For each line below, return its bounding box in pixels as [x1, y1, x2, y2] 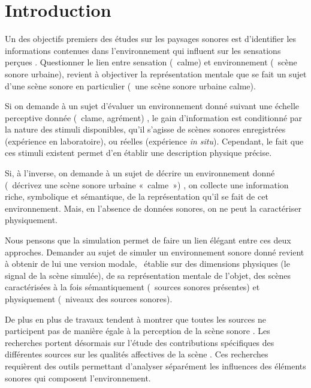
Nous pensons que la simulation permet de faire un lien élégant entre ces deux [5, 234, 291, 246]
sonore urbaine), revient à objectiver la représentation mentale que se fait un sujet [5, 67, 307, 80]
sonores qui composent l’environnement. [5, 371, 151, 384]
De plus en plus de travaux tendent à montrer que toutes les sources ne [5, 312, 266, 325]
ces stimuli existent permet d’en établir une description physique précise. [5, 146, 272, 159]
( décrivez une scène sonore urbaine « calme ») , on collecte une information [5, 178, 289, 191]
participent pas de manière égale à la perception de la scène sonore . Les [5, 324, 270, 337]
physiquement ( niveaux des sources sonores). [5, 293, 173, 305]
